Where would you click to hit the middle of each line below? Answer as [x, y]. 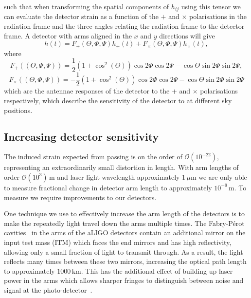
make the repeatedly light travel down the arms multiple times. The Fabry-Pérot [124, 223]
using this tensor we [211, 6]
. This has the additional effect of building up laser [157, 270]
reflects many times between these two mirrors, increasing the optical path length [125, 261]
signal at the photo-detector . [48, 289]
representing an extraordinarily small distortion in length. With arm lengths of [121, 167]
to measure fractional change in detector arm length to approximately [108, 187]
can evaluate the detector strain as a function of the [81, 16]
